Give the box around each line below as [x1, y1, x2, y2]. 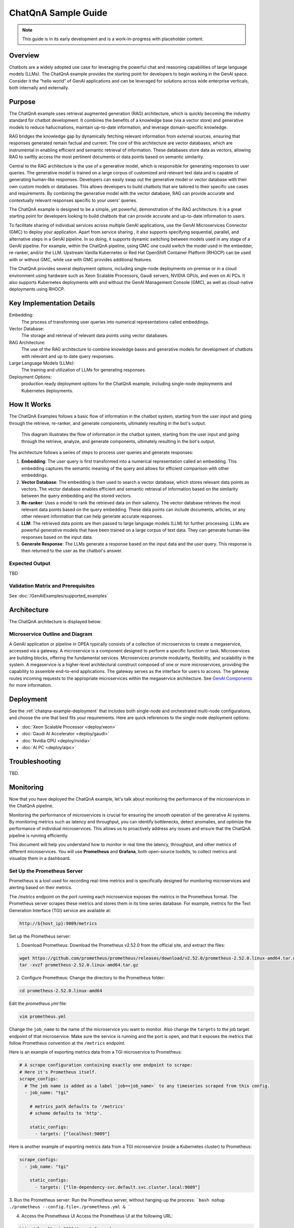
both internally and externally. [9, 85, 70, 91]
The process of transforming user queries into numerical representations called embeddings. [21, 319, 209, 325]
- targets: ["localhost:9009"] [35, 1131, 110, 1137]
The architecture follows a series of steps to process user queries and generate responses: [9, 449, 194, 455]
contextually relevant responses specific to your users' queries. [9, 197, 138, 203]
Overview [9, 51, 40, 59]
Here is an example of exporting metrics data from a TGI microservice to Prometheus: [9, 1049, 182, 1055]
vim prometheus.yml [19, 1014, 66, 1019]
